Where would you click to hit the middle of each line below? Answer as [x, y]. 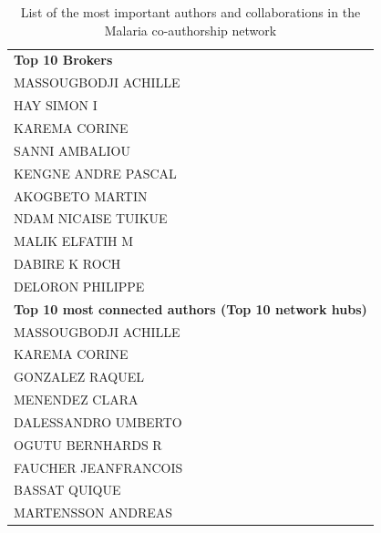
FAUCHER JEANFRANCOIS [98, 467]
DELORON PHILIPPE [79, 286]
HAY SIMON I [56, 105]
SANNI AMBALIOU [72, 150]
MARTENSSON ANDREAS [93, 512]
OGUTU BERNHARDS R [88, 444]
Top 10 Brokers [63, 60]
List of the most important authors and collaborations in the [190, 12]
